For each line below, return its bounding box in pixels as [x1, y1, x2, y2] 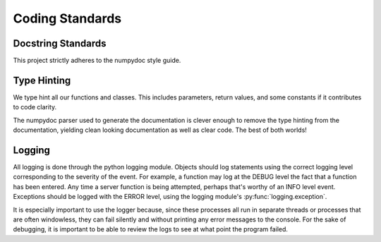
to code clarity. [13, 103, 57, 111]
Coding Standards [13, 11, 122, 26]
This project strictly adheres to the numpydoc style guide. [13, 56, 181, 65]
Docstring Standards [13, 37, 107, 49]
